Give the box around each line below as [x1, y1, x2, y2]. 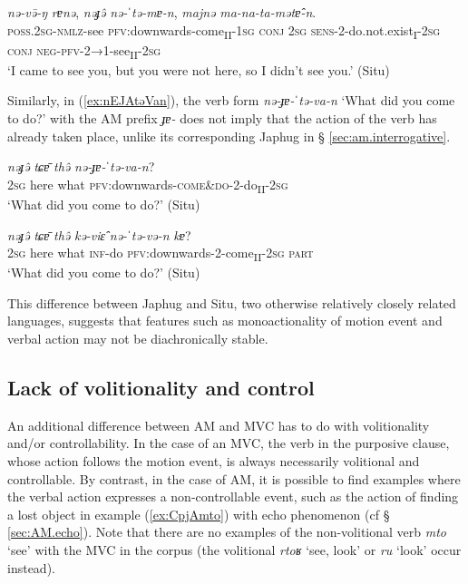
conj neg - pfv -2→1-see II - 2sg [7, 40, 161, 62]
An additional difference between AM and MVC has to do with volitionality [7, 415, 430, 434]
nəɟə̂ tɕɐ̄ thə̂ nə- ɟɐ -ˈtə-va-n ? [7, 157, 155, 176]
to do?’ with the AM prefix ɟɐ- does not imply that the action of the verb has [7, 109, 437, 128]
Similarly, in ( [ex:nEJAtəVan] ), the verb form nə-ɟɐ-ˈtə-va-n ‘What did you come [7, 91, 455, 110]
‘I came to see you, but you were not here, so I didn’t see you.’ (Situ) [7, 60, 390, 79]
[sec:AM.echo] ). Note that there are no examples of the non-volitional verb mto [7, 522, 446, 541]
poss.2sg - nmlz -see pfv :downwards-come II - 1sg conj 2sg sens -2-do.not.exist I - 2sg [7, 20, 441, 42]
